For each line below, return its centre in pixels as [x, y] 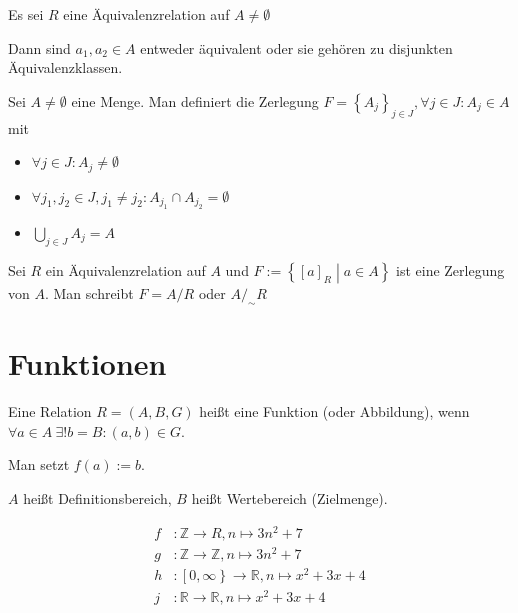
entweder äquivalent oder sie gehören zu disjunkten [296, 47]
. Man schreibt [89, 293]
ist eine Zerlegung [450, 269]
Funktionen [87, 363]
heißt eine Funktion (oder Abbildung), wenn [334, 411]
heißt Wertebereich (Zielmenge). [289, 497]
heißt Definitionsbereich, [97, 497]
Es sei [26, 14]
